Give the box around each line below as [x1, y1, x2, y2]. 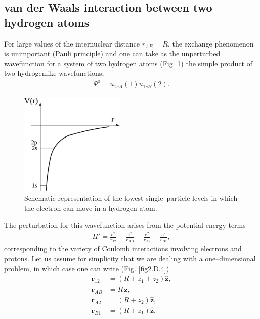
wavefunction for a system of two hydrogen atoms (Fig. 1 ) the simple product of [4, 58, 253, 68]
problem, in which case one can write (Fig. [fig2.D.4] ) [4, 263, 169, 274]
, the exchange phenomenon [167, 38, 254, 49]
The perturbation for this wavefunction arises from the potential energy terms [4, 219, 246, 230]
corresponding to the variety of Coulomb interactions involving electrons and [4, 243, 242, 254]
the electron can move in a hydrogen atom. [24, 202, 157, 213]
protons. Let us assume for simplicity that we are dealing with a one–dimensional [4, 253, 256, 264]
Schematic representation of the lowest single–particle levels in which [24, 193, 238, 203]
